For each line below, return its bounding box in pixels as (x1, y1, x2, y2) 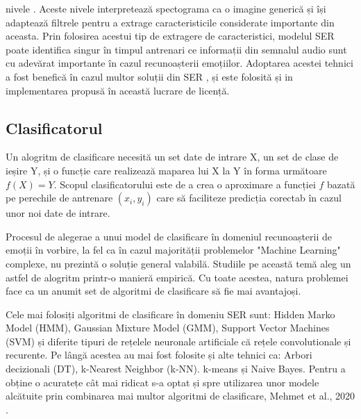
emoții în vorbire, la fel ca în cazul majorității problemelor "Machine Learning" (6, 243, 341, 257)
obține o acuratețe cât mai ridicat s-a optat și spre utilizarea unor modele (6, 375, 319, 389)
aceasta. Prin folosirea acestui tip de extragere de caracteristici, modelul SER (6, 28, 335, 43)
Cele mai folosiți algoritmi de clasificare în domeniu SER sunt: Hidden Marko (6, 306, 335, 321)
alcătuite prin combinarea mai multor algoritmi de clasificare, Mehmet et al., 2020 (6, 388, 355, 403)
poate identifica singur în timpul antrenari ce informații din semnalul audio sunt (6, 42, 347, 56)
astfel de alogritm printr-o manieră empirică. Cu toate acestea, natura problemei (6, 270, 349, 284)
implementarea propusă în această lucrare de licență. (6, 83, 230, 97)
